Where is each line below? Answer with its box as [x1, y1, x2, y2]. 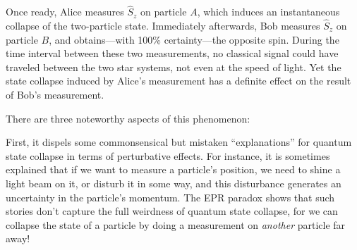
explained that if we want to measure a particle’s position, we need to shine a [6, 162, 341, 177]
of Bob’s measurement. [6, 87, 104, 101]
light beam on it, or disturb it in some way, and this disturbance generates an [6, 175, 341, 190]
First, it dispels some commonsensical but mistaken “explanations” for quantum [6, 135, 352, 149]
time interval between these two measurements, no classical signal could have [6, 46, 339, 61]
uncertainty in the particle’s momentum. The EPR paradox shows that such [6, 189, 335, 204]
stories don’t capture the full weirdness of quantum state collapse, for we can [6, 204, 338, 218]
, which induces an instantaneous [197, 4, 340, 19]
